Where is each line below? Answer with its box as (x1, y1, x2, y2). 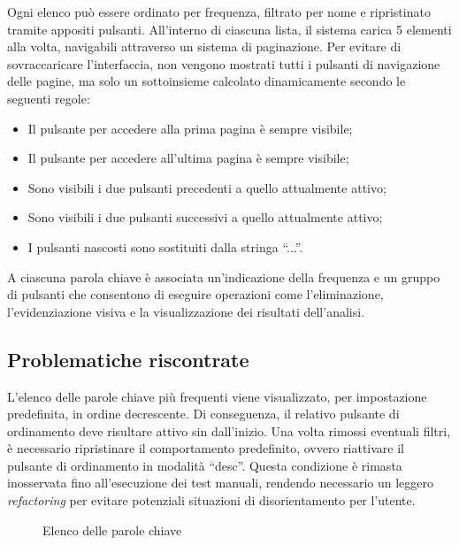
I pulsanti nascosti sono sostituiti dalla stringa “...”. (27, 237, 303, 256)
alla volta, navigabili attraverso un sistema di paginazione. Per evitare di (7, 37, 402, 56)
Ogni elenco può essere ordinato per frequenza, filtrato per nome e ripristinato (7, 3, 431, 20)
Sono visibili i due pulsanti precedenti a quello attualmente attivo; (27, 178, 386, 196)
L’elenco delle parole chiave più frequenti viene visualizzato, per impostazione (7, 387, 427, 405)
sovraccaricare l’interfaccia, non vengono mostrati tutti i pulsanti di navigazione (7, 54, 440, 73)
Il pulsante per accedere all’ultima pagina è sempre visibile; (27, 149, 349, 167)
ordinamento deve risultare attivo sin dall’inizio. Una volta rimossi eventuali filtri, (7, 421, 451, 440)
